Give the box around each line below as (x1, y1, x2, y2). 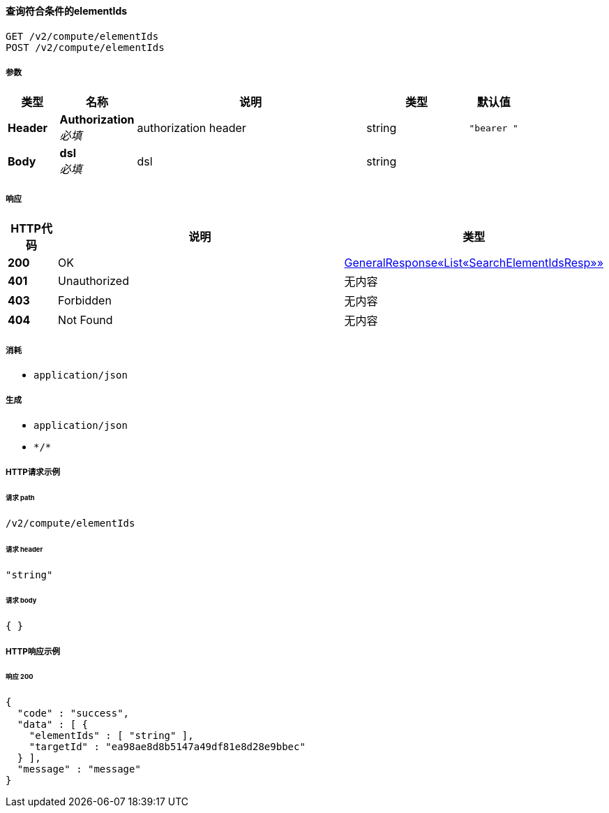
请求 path (6, 493, 35, 501)
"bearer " (469, 122, 518, 133)
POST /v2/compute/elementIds (6, 41, 165, 53)
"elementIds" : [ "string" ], (29, 730, 194, 742)
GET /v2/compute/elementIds (6, 30, 159, 42)
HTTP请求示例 (6, 467, 61, 478)
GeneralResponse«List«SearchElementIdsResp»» (344, 256, 603, 270)
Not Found (58, 313, 113, 328)
